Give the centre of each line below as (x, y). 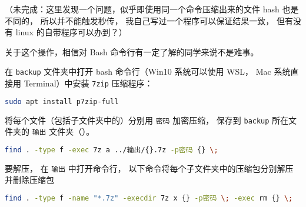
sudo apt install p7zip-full (62, 101)
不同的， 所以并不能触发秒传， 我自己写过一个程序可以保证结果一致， (139, 20)
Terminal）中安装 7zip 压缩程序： (88, 83)
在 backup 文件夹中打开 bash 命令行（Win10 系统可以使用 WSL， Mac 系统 (148, 71)
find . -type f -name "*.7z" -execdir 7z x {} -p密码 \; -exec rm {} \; (149, 198)
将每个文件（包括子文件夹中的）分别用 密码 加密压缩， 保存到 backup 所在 (147, 120)
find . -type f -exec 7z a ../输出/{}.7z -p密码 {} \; (112, 150)
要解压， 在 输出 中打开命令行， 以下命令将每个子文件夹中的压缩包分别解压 (149, 168)
